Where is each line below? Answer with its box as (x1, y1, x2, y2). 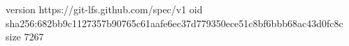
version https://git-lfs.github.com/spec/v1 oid (6, 2, 203, 16)
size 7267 (6, 29, 44, 44)
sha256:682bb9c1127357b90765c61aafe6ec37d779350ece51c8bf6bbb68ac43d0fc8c (6, 15, 343, 30)
